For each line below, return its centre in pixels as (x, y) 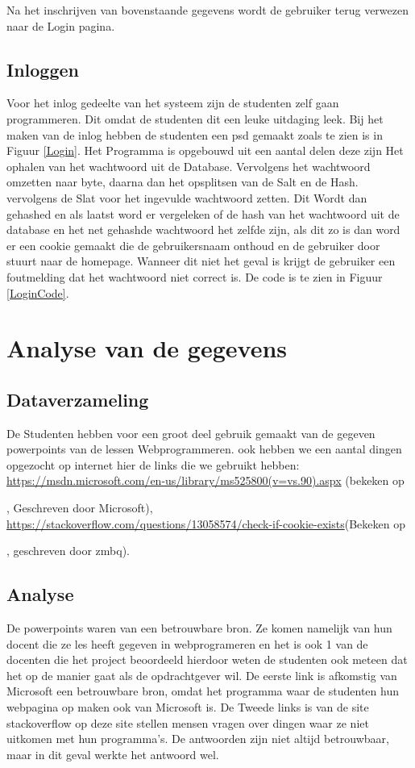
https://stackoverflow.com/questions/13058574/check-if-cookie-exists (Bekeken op (206, 523)
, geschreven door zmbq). (68, 551)
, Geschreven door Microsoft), (80, 508)
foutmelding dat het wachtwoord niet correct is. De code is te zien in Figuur (195, 276)
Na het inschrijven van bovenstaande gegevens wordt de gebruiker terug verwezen (207, 10)
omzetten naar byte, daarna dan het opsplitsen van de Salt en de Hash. (183, 182)
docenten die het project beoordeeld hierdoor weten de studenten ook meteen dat (207, 659)
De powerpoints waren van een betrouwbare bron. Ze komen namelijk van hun (199, 628)
